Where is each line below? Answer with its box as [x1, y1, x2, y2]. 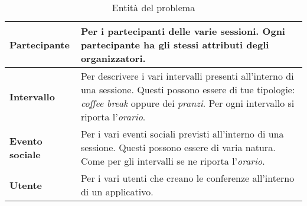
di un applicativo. [80, 185, 153, 198]
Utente [9, 178, 43, 192]
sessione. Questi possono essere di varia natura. [80, 140, 276, 154]
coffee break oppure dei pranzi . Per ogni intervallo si [80, 96, 295, 110]
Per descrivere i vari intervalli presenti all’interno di [80, 69, 294, 83]
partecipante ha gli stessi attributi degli [80, 38, 269, 51]
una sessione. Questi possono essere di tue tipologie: [80, 83, 295, 96]
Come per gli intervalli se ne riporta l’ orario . [80, 154, 265, 168]
